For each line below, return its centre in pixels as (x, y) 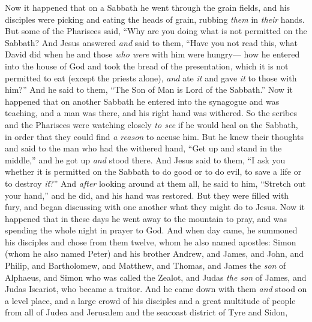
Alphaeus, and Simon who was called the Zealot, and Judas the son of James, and (156, 277)
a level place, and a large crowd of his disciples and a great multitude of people (150, 300)
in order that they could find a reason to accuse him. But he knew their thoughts (154, 136)
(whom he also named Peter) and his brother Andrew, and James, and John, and (154, 253)
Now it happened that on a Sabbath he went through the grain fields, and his (148, 7)
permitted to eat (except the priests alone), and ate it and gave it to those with (151, 78)
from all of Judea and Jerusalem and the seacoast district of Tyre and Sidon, (146, 312)
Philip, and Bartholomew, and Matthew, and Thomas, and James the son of (145, 265)
